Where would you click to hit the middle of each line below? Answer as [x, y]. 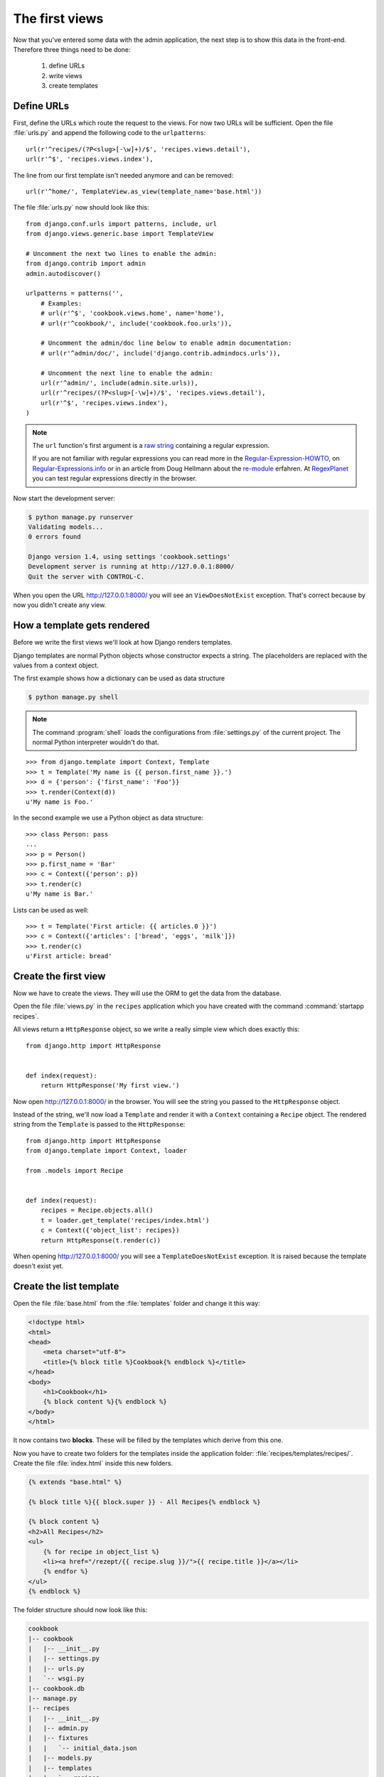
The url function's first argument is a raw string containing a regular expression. [151, 445]
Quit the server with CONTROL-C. [86, 576]
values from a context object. [56, 665]
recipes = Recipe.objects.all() [97, 1210]
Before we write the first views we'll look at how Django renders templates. [123, 643]
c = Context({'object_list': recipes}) [110, 1230]
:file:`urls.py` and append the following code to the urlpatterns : [110, 133]
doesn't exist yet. [38, 1266]
